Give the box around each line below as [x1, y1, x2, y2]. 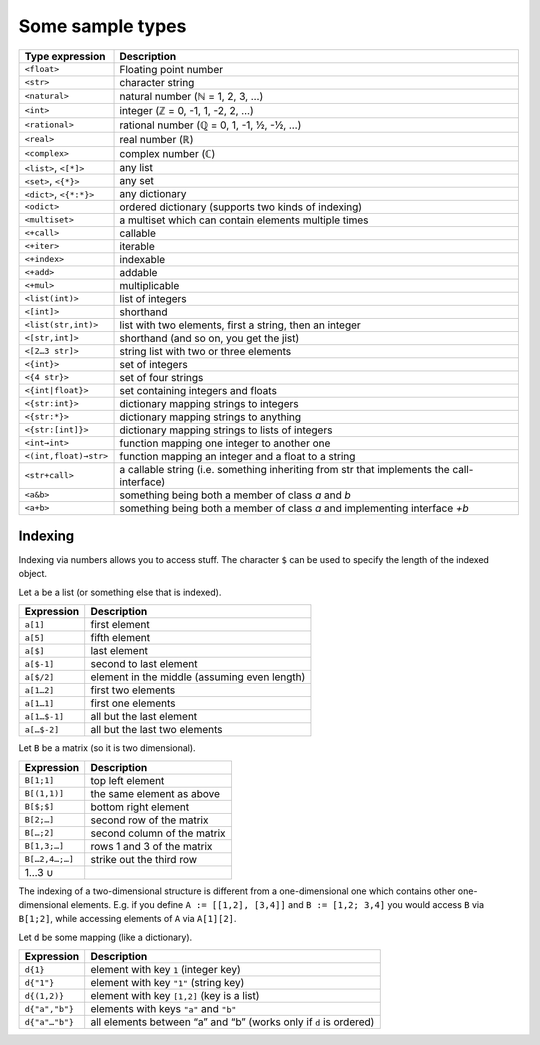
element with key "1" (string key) [90, 976, 245, 990]
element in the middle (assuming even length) [90, 670, 306, 684]
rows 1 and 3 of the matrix [90, 839, 213, 853]
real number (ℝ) [119, 132, 194, 146]
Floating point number [119, 62, 224, 76]
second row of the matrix [90, 813, 209, 827]
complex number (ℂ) [119, 146, 216, 160]
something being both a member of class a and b [119, 488, 352, 502]
